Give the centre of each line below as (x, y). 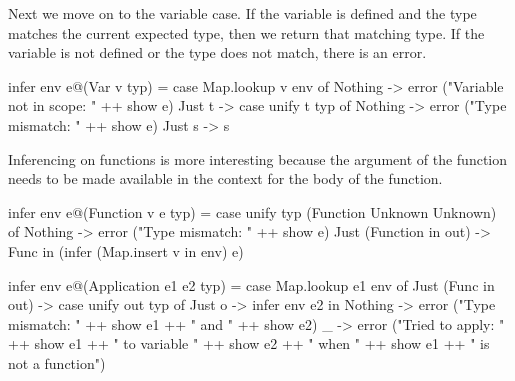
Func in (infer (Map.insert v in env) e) (126, 250)
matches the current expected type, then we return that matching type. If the (246, 32)
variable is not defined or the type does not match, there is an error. (217, 52)
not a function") (57, 362)
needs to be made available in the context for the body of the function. (225, 178)
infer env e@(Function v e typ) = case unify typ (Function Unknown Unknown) (252, 211)
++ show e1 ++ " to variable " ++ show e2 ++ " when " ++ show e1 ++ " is (249, 343)
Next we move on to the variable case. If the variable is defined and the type (242, 13)
